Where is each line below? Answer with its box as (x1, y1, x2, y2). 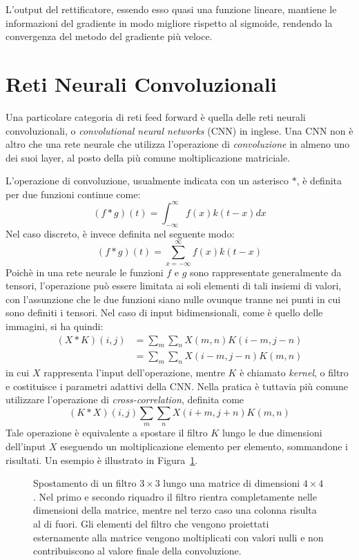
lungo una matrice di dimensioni (163, 476, 300, 490)
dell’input (6, 438, 46, 453)
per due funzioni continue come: (6, 186, 141, 201)
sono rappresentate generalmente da (190, 264, 342, 279)
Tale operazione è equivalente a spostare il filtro (6, 425, 208, 440)
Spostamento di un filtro (33, 476, 137, 490)
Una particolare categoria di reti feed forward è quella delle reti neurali (6, 109, 306, 124)
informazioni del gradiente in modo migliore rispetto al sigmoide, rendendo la (6, 15, 333, 30)
